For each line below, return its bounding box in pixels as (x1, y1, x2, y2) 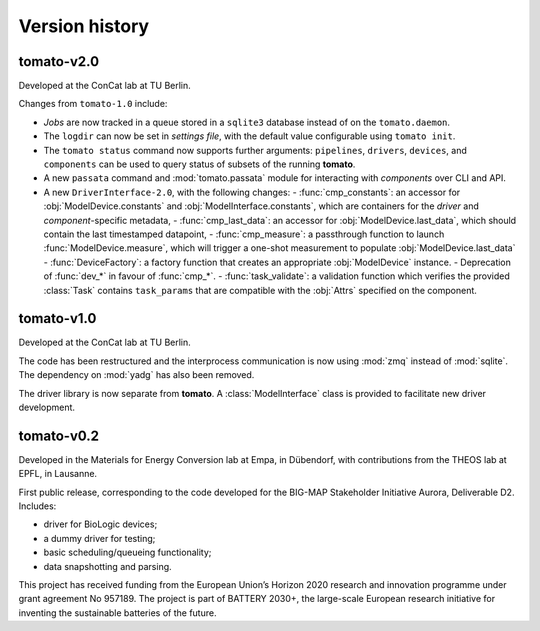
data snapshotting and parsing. (43, 560, 172, 572)
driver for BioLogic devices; (43, 518, 158, 530)
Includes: (18, 500, 57, 512)
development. (18, 401, 75, 413)
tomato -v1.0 (18, 310, 97, 327)
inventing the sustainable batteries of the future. (18, 606, 217, 619)
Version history (18, 15, 150, 37)
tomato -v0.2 (18, 427, 100, 444)
